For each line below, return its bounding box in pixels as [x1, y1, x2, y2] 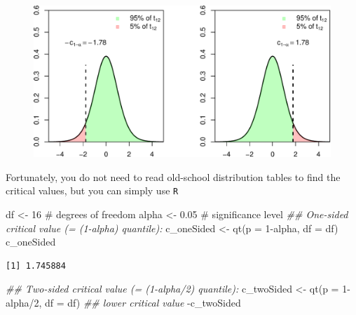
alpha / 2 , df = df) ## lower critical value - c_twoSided [6, 295, 241, 309]
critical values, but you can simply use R [6, 183, 179, 198]
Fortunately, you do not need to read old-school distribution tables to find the [6, 169, 341, 184]
